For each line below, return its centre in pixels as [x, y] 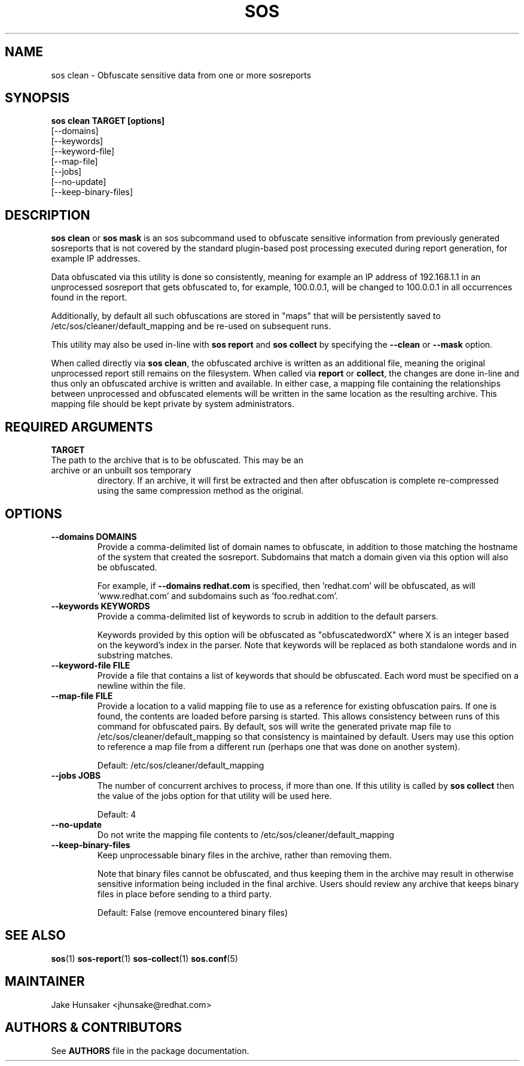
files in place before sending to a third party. [184, 894]
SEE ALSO [35, 936]
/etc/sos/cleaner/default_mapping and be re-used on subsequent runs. [191, 326]
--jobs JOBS [76, 775]
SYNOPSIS [37, 98]
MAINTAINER [45, 982]
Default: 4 [117, 814]
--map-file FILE [82, 696]
